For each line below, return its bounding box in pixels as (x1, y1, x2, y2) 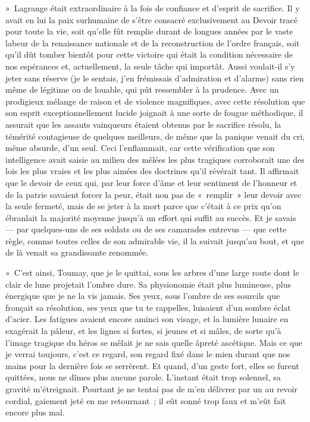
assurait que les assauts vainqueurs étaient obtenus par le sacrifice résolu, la (5, 118, 281, 130)
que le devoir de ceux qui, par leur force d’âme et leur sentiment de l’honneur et (5, 176, 298, 188)
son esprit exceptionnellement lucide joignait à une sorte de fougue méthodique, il (5, 106, 303, 119)
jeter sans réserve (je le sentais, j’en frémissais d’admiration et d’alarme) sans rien (5, 71, 304, 84)
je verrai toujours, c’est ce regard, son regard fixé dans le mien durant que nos (5, 348, 290, 360)
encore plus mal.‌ (5, 406, 65, 418)
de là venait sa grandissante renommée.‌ (5, 246, 149, 259)
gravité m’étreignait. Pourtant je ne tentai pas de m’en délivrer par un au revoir (5, 383, 298, 395)
